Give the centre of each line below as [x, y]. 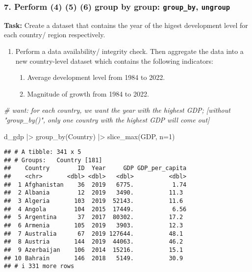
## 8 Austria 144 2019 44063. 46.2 [94, 242]
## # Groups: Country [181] [53, 160]
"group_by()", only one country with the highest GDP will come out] [107, 119]
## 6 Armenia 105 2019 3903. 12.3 [94, 226]
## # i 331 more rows [39, 266]
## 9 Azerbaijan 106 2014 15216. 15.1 [94, 250]
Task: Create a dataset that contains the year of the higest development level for [126, 25]
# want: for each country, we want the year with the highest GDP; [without [117, 110]
